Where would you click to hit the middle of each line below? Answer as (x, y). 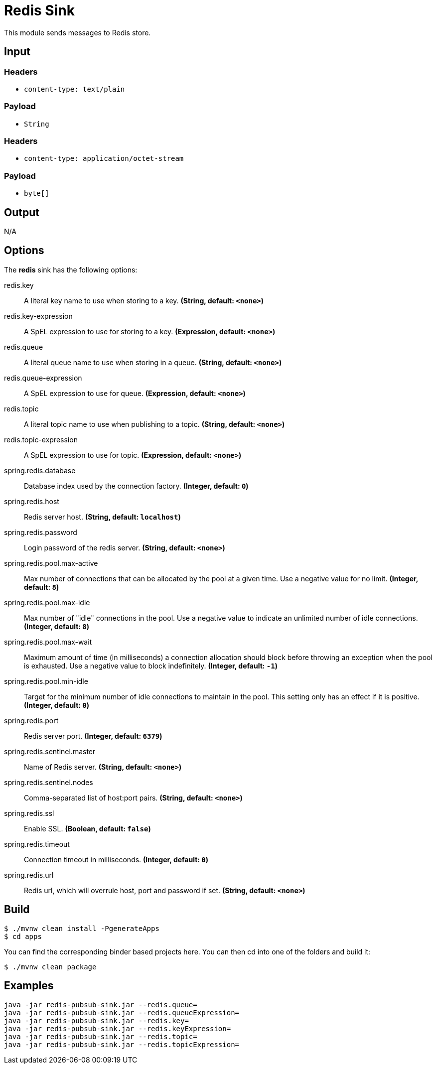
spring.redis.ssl (29, 813)
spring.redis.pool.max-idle (47, 602)
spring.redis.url (29, 875)
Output (22, 212)
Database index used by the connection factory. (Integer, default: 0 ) (136, 486)
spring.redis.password (41, 532)
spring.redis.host (32, 501)
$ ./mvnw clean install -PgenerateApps (82, 928)
